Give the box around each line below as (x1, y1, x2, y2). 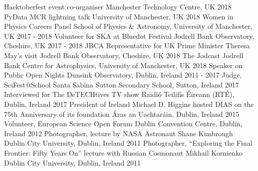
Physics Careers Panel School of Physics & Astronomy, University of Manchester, (4, 21, 253, 31)
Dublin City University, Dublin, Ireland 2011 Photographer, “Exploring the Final (4, 138, 253, 148)
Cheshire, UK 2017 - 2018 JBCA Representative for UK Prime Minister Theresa (4, 40, 250, 51)
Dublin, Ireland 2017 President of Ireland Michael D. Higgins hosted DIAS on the (4, 98, 254, 109)
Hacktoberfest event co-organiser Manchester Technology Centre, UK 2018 (4, 1, 232, 11)
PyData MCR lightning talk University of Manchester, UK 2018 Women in (4, 11, 234, 21)
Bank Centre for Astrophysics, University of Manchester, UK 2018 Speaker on (4, 60, 243, 70)
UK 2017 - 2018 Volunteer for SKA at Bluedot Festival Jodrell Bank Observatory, (4, 30, 255, 41)
